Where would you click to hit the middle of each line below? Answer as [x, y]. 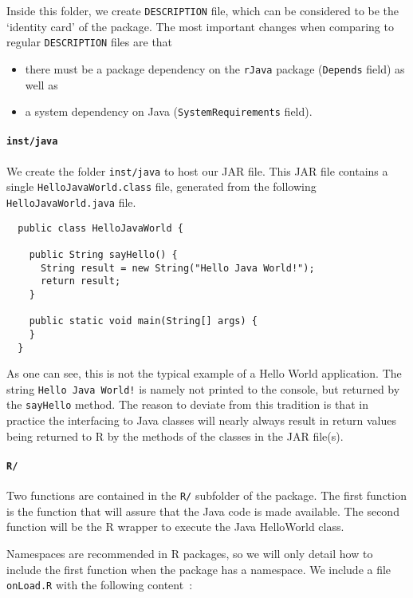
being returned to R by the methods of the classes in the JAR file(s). [175, 436]
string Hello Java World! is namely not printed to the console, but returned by [203, 388]
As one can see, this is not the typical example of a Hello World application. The [204, 373]
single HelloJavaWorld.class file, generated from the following [161, 186]
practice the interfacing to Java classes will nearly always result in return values [201, 420]
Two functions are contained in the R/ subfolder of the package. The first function [206, 495]
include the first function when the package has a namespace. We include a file [199, 569]
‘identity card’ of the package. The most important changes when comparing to [200, 26]
